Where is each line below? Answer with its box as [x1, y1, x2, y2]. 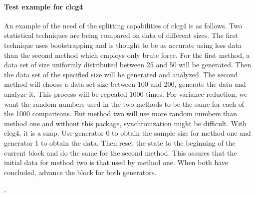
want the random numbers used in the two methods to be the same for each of [4, 98, 245, 109]
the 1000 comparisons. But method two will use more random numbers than [4, 108, 237, 119]
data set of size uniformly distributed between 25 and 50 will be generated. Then [4, 59, 252, 70]
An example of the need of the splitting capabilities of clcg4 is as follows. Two [4, 20, 242, 30]
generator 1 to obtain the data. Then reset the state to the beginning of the [4, 137, 236, 148]
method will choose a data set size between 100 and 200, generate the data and [4, 79, 246, 89]
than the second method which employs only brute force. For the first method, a [4, 49, 250, 60]
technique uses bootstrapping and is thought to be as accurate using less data [4, 39, 242, 50]
